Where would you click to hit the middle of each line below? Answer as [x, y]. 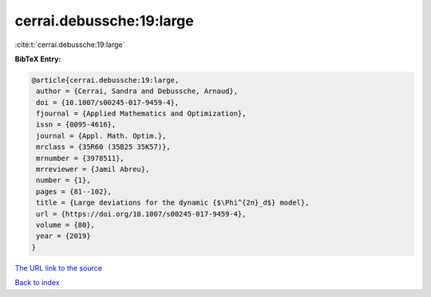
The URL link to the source [59, 268]
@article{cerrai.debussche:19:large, [105, 80]
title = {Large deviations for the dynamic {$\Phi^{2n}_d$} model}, [173, 203]
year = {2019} [63, 236]
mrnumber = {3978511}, [81, 158]
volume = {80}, [66, 225]
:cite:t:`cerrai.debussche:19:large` [70, 45]
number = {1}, [63, 180]
